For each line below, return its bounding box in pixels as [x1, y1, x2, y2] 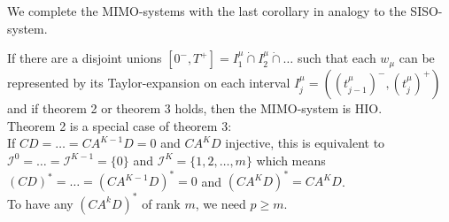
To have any [7, 194, 74, 212]
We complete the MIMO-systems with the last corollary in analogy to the [7, 2, 406, 19]
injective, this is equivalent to [225, 134, 385, 152]
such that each [297, 49, 376, 67]
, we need [195, 194, 246, 212]
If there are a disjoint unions [7, 49, 162, 67]
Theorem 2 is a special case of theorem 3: [7, 116, 232, 134]
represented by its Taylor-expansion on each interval [7, 73, 290, 92]
